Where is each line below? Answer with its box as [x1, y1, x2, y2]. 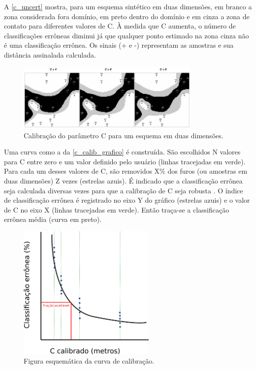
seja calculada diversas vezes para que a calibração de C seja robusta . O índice [4, 185, 243, 195]
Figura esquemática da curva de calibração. [24, 356, 155, 366]
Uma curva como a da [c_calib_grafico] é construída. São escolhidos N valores [4, 147, 241, 157]
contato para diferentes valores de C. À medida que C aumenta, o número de [4, 21, 236, 31]
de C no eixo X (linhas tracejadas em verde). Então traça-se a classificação [4, 204, 229, 215]
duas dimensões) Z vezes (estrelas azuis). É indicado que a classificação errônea [4, 176, 243, 186]
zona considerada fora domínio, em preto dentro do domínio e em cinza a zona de [4, 11, 250, 21]
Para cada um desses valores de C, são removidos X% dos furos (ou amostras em [4, 166, 248, 176]
